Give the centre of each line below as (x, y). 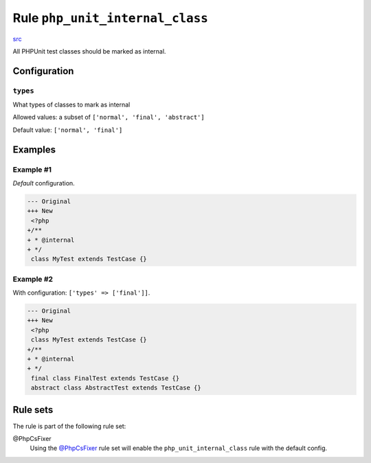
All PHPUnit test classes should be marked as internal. (89, 51)
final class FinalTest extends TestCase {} (105, 378)
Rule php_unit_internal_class (111, 18)
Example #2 (33, 279)
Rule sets (33, 410)
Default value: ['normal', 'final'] (68, 130)
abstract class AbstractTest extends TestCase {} (116, 388)
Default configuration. (44, 183)
